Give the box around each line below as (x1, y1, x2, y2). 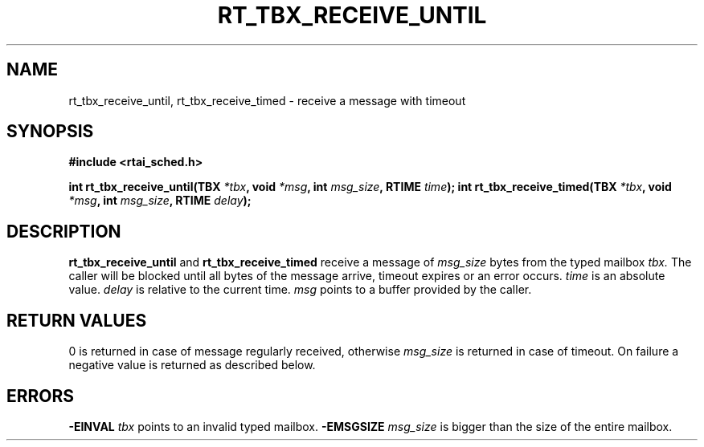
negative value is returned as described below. (68, 358, 316, 372)
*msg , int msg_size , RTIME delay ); (68, 193, 252, 208)
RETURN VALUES (6, 310, 147, 331)
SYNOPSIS (6, 121, 94, 142)
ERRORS (6, 385, 75, 406)
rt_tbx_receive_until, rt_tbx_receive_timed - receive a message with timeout (68, 93, 466, 108)
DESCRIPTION (6, 221, 121, 242)
